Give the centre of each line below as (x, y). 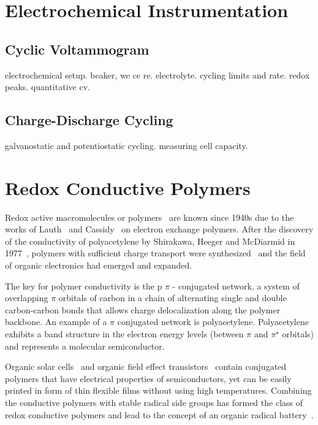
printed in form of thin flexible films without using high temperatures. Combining (158, 390)
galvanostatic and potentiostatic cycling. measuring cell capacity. (127, 145)
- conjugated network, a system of (236, 285)
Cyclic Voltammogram (77, 49)
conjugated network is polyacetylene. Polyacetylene (213, 322)
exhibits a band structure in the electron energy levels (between (124, 334)
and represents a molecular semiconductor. (85, 346)
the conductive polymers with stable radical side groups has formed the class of (154, 402)
